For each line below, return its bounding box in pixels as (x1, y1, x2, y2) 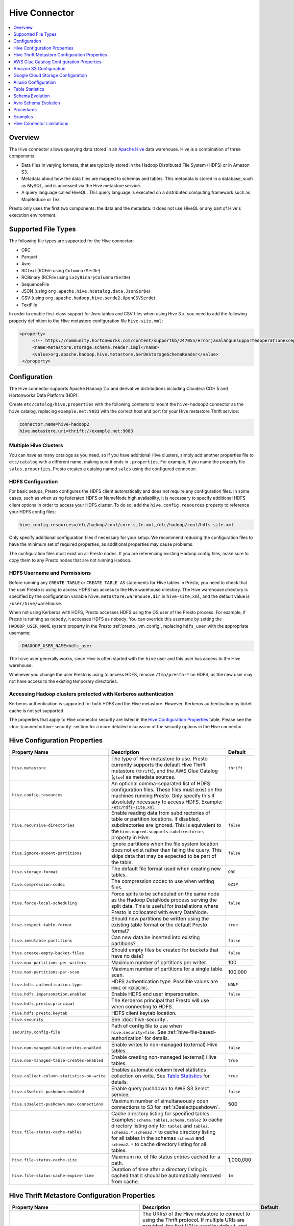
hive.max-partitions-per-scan (12, 969, 79, 974)
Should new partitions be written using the (111, 915, 209, 922)
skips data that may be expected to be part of (111, 853, 217, 860)
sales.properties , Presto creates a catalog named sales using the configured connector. (9, 466, 197, 472)
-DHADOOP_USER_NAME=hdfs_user (19, 643, 92, 649)
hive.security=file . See (111, 1029, 167, 1036)
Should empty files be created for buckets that (111, 946, 219, 953)
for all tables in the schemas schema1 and (111, 1135, 204, 1142)
